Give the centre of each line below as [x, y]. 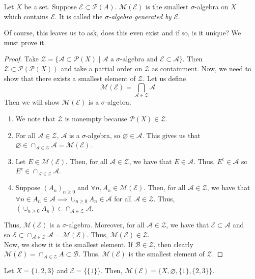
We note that [35, 119]
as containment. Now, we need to [201, 68]
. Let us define [164, 78]
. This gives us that [171, 135]
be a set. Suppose [51, 6]
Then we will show [32, 102]
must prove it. [25, 42]
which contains [26, 16]
